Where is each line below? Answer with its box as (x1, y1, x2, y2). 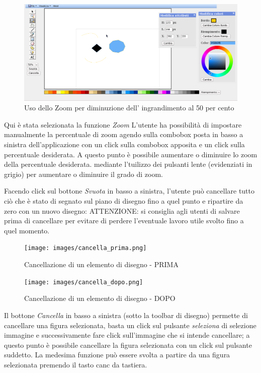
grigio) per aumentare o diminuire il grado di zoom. (4, 168, 163, 179)
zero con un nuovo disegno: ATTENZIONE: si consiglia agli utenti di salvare (4, 205, 240, 216)
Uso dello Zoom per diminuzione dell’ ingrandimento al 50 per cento (24, 102, 234, 113)
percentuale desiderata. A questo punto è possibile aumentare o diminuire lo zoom (4, 149, 257, 159)
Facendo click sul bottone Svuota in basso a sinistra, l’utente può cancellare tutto (4, 185, 255, 196)
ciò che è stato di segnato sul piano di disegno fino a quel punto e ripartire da (4, 196, 243, 206)
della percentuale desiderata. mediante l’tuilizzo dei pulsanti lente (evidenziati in (4, 159, 252, 169)
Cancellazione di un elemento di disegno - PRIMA (24, 259, 179, 270)
